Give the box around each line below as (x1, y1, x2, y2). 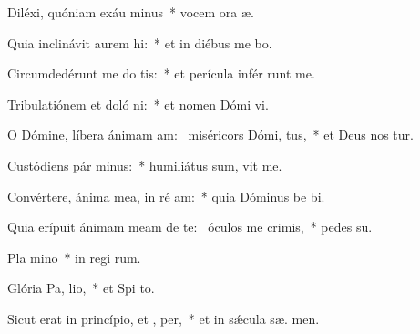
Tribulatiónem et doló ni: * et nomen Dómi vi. (7, 94, 269, 113)
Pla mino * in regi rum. (7, 247, 141, 266)
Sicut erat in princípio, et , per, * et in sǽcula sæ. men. (7, 308, 320, 328)
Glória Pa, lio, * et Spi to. (7, 278, 155, 297)
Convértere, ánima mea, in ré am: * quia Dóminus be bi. (7, 186, 325, 205)
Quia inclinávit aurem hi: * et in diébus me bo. (7, 33, 272, 52)
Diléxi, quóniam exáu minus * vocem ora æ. (7, 3, 254, 21)
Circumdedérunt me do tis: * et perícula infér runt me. (7, 64, 315, 83)
